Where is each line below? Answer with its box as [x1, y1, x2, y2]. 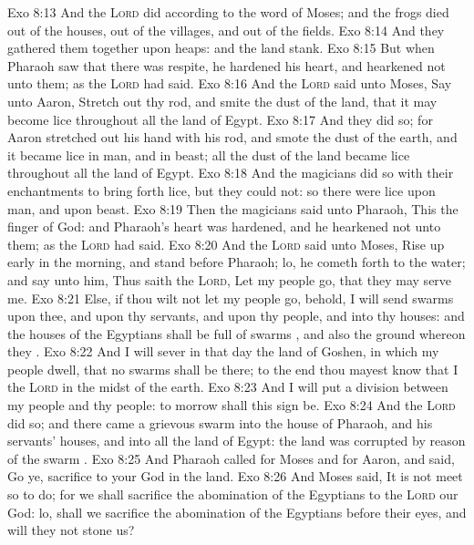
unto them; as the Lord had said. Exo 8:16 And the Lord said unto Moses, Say [7, 74, 452, 93]
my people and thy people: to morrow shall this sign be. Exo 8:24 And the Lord [7, 396, 456, 415]
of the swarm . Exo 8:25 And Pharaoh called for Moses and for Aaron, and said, [7, 448, 455, 468]
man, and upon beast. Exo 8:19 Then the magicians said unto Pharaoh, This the [7, 199, 459, 218]
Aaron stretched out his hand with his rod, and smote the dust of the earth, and [7, 128, 458, 147]
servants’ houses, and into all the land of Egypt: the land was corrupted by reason [7, 431, 466, 450]
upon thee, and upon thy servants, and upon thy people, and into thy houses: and [7, 306, 465, 325]
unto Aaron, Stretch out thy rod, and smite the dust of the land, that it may [7, 91, 438, 110]
